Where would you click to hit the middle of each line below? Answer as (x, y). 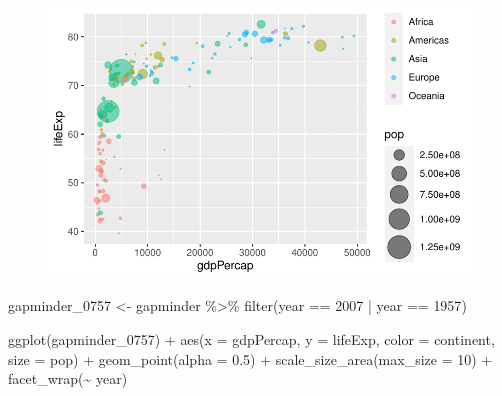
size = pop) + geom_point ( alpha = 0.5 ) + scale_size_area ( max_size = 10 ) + (250, 358)
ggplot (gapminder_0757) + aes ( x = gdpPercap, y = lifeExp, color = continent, (251, 339)
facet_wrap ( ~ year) (68, 378)
